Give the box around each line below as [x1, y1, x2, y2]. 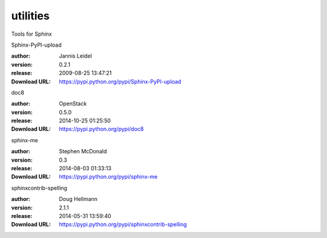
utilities [11, 9, 50, 22]
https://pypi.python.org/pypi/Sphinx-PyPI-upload [59, 78, 182, 85]
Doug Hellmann [59, 196, 98, 203]
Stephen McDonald [59, 148, 107, 155]
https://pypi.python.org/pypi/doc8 [59, 125, 144, 133]
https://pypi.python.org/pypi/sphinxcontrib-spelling [59, 221, 187, 228]
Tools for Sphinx [11, 30, 52, 38]
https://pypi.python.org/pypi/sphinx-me [59, 173, 157, 180]
